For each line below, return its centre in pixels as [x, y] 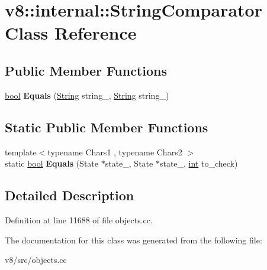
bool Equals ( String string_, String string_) [87, 95]
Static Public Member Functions [107, 127]
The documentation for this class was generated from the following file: [133, 240]
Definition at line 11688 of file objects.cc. [79, 219]
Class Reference [71, 33]
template [21, 152]
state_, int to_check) [199, 163]
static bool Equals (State [52, 163]
